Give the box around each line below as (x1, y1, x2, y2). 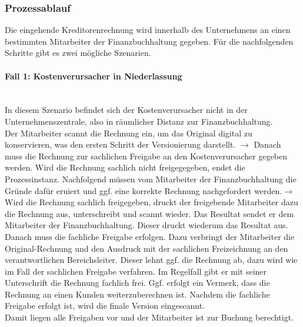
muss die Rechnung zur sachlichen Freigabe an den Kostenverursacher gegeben (5, 149, 288, 162)
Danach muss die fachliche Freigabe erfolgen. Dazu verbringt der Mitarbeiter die (5, 230, 295, 242)
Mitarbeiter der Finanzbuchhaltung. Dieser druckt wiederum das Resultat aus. (5, 219, 288, 231)
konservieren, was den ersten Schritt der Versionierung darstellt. (5, 138, 236, 151)
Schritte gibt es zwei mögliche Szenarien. (5, 46, 151, 59)
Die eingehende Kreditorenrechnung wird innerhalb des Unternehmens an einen (5, 24, 291, 36)
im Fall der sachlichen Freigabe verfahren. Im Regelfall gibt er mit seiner (5, 265, 267, 277)
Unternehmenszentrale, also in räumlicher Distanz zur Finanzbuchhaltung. (5, 115, 273, 127)
